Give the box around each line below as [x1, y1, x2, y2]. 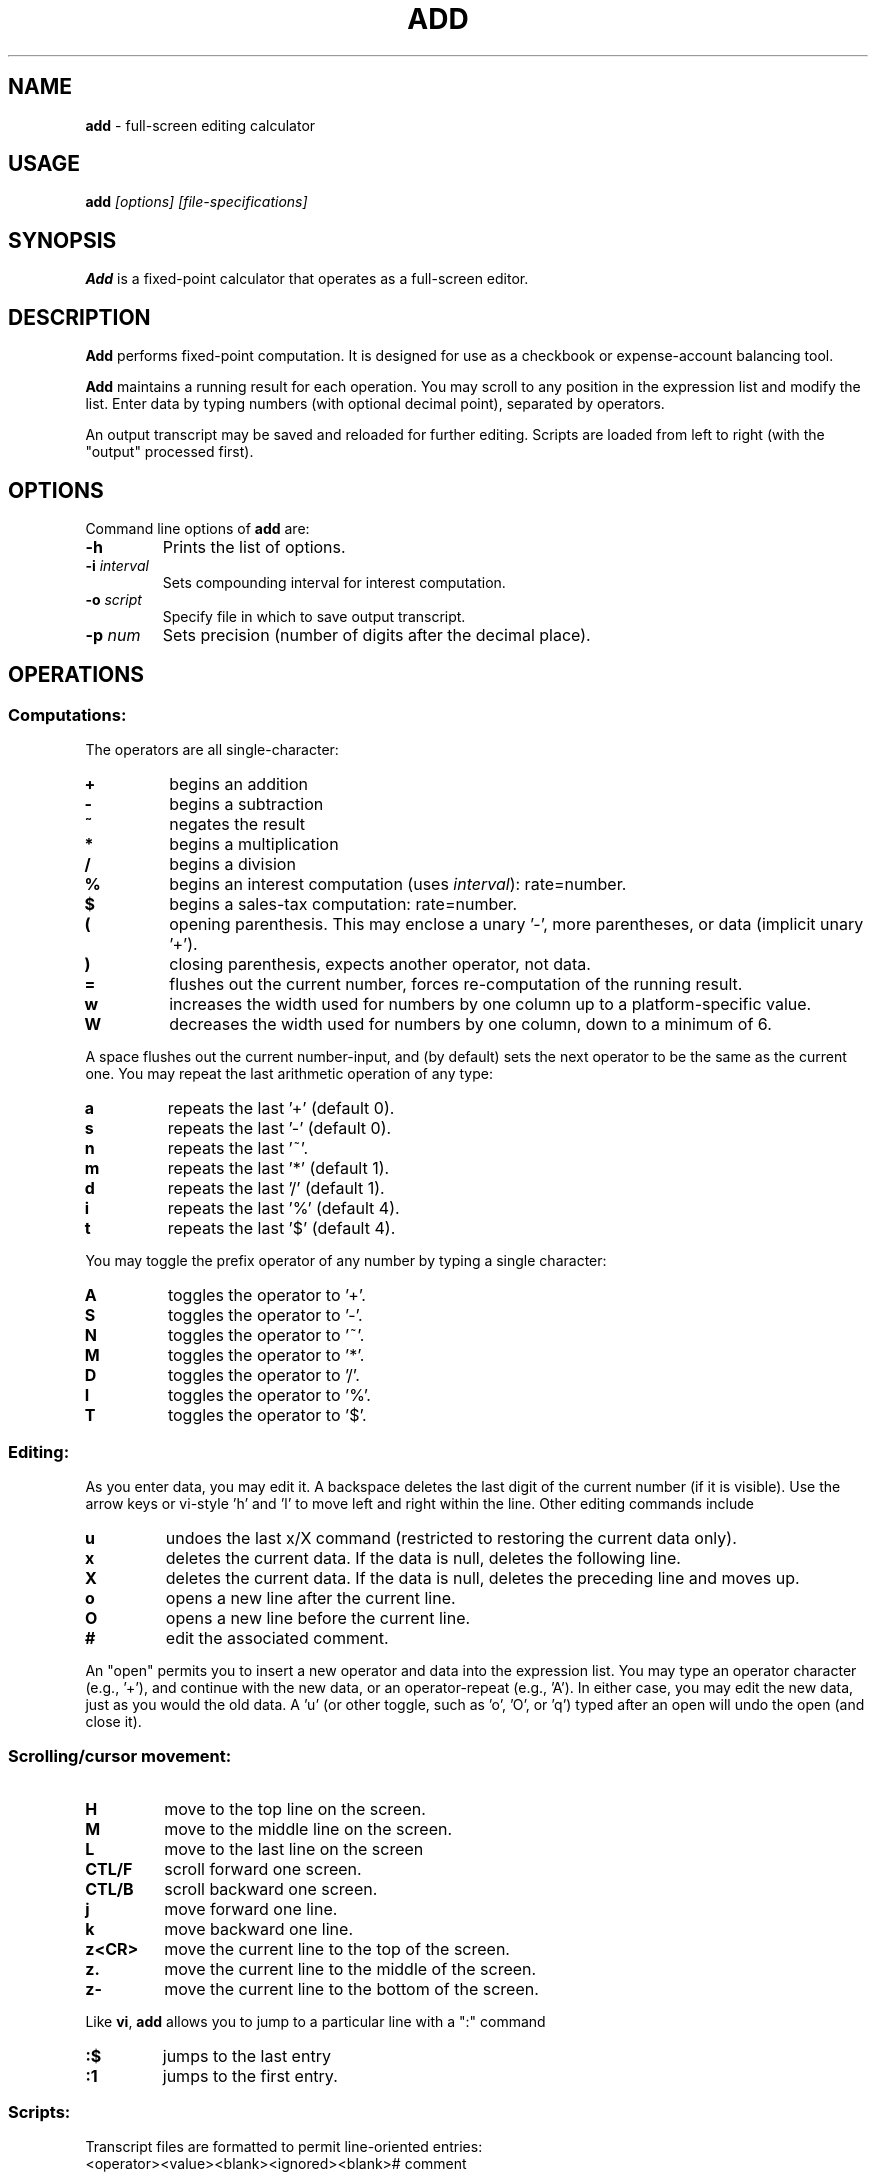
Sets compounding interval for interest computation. [162, 573, 506, 591]
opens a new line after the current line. [165, 1587, 456, 1608]
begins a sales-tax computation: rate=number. [169, 894, 518, 915]
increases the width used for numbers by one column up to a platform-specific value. [169, 994, 812, 1015]
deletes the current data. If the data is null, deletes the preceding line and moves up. [165, 1567, 800, 1588]
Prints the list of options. [162, 536, 346, 557]
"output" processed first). [85, 443, 254, 461]
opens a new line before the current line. [165, 1607, 471, 1628]
